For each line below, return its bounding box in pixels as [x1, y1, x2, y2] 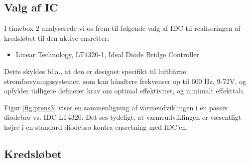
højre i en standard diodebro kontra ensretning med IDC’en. [4, 121, 188, 132]
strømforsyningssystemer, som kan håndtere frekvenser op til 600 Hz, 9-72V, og [4, 76, 247, 86]
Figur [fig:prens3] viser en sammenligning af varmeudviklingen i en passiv [4, 102, 228, 112]
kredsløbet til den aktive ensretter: [4, 32, 110, 43]
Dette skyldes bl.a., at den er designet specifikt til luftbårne [4, 66, 186, 76]
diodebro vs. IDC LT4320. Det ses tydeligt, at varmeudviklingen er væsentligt [4, 112, 242, 122]
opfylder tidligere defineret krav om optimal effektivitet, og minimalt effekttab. [4, 85, 245, 96]
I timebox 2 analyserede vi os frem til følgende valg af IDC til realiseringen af [4, 23, 241, 33]
